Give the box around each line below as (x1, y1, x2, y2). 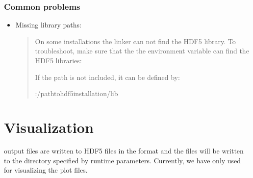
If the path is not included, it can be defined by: (35, 72, 180, 82)
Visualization (4, 117, 94, 137)
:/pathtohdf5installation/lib (35, 88, 118, 99)
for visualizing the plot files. (4, 165, 88, 175)
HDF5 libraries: (35, 55, 82, 65)
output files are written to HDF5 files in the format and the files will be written (4, 145, 244, 155)
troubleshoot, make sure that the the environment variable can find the (35, 46, 249, 56)
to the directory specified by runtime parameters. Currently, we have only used (4, 155, 241, 165)
